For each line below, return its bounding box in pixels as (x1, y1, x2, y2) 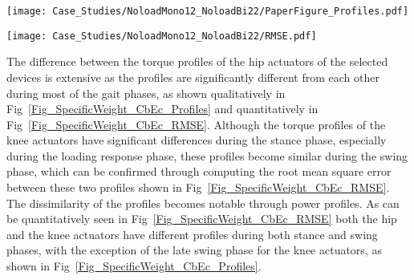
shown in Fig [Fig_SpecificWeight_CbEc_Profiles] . (6, 258, 262, 274)
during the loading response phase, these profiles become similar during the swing (6, 147, 408, 164)
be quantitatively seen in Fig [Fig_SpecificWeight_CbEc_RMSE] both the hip (6, 210, 397, 227)
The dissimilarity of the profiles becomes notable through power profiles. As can (6, 194, 400, 211)
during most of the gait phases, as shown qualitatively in (6, 84, 286, 101)
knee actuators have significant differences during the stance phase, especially (6, 132, 387, 148)
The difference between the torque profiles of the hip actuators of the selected (6, 53, 388, 70)
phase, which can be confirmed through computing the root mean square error (6, 163, 392, 180)
